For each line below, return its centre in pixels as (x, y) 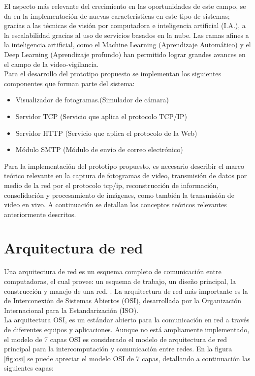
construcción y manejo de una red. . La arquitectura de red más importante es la (126, 291)
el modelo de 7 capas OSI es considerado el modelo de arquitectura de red (116, 339)
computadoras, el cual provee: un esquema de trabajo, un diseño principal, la (120, 281)
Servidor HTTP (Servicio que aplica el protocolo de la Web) (106, 133)
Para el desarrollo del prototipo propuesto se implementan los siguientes (113, 74)
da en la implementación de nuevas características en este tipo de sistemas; (117, 16)
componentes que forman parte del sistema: (69, 83)
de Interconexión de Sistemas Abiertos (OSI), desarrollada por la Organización (123, 300)
